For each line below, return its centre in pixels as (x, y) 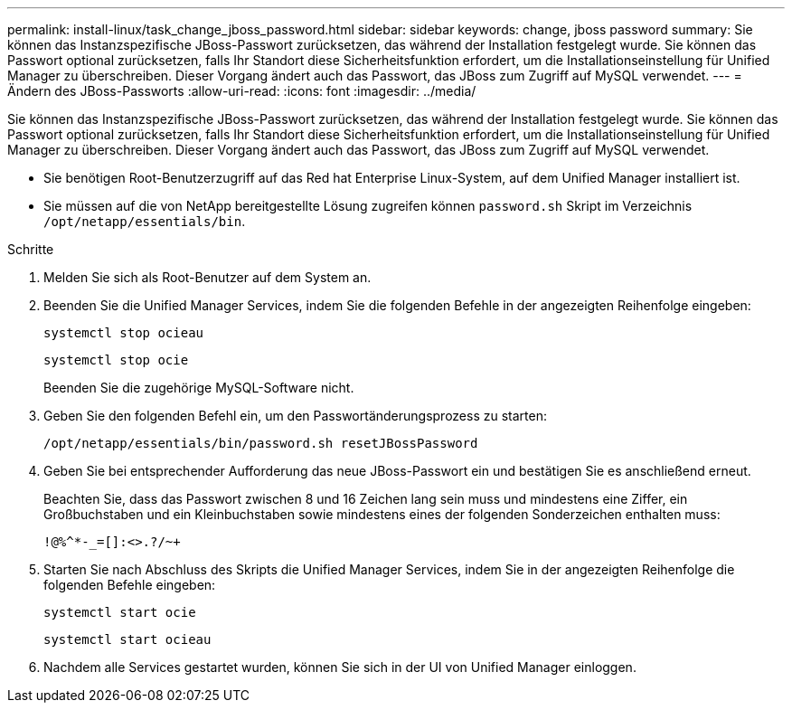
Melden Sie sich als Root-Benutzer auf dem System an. (207, 277)
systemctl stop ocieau (124, 333)
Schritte (31, 249)
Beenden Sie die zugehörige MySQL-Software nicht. (199, 388)
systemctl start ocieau (127, 639)
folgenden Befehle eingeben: (130, 585)
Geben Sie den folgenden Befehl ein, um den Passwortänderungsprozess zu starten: (295, 416)
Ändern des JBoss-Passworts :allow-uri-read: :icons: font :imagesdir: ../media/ (242, 91)
